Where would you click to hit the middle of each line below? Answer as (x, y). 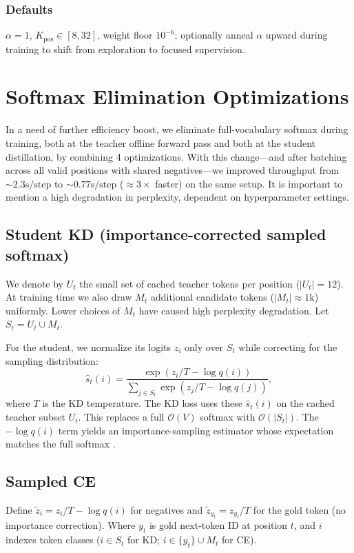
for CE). (239, 540)
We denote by (34, 283)
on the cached (305, 403)
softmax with (228, 417)
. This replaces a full (121, 417)
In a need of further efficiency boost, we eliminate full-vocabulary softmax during (177, 129)
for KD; (144, 540)
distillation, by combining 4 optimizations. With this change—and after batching (176, 156)
